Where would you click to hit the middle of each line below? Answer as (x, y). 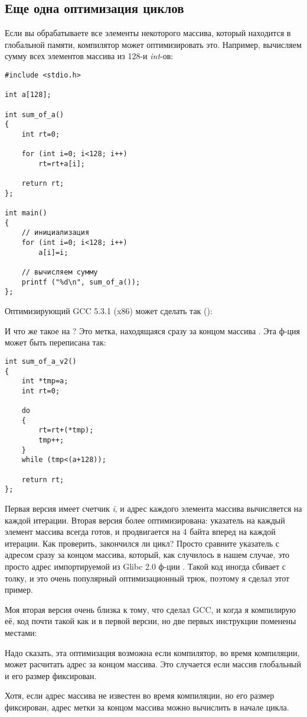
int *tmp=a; (45, 381)
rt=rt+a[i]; (62, 164)
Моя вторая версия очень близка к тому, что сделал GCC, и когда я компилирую (150, 609)
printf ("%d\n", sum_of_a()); (81, 282)
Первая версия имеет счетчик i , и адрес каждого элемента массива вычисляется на (153, 508)
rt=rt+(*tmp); (66, 430)
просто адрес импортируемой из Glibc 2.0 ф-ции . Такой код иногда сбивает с (146, 566)
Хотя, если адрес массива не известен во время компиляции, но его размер (140, 695)
